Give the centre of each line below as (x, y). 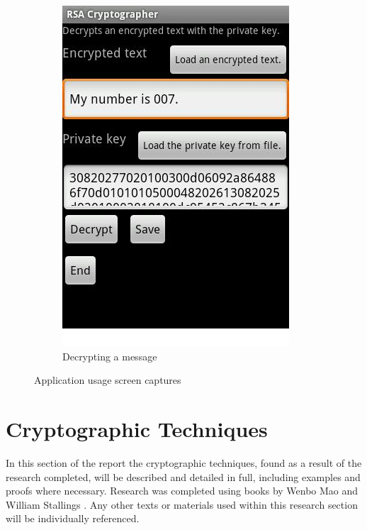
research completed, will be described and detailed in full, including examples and (183, 476)
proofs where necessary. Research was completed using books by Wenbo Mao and (182, 491)
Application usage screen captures (108, 380)
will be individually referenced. (73, 518)
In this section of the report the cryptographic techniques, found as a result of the (184, 462)
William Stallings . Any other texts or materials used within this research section (182, 504)
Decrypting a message (110, 356)
